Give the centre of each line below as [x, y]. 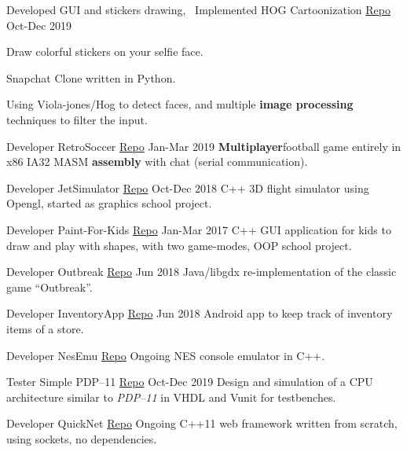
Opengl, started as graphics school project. [109, 203]
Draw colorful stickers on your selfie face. [105, 51]
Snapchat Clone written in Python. [91, 77]
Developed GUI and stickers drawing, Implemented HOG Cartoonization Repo [198, 9]
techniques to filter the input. [77, 119]
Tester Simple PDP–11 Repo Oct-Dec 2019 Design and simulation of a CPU [190, 382]
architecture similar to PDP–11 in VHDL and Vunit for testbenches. [171, 397]
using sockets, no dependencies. [82, 438]
